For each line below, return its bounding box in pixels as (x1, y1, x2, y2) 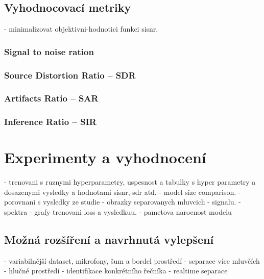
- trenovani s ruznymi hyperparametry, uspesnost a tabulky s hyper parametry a (4, 176, 256, 187)
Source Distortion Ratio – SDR (4, 68, 136, 81)
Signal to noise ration (4, 45, 94, 58)
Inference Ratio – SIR (4, 115, 97, 128)
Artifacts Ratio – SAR (4, 92, 99, 105)
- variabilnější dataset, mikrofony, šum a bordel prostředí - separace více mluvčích (4, 255, 260, 266)
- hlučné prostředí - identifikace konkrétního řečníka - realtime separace (4, 265, 228, 276)
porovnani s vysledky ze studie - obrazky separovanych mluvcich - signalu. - (4, 196, 241, 207)
